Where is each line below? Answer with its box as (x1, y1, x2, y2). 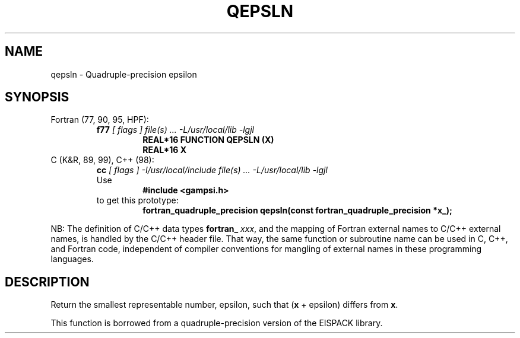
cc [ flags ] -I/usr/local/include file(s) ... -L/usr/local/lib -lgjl (96, 165, 328, 176)
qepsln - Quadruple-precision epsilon (50, 69, 197, 79)
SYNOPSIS (5, 90, 69, 105)
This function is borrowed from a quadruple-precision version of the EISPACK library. (50, 318, 383, 329)
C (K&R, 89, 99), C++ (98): (50, 155, 154, 165)
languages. (50, 254, 94, 264)
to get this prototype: (96, 195, 179, 206)
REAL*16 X (142, 145, 186, 155)
